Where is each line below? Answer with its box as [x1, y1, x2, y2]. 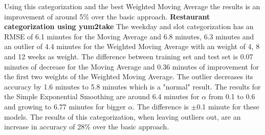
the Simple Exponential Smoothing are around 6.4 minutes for [4, 91, 200, 102]
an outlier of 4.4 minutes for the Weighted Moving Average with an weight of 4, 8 [4, 41, 260, 52]
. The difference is [132, 101, 189, 111]
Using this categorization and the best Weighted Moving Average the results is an [4, 1, 260, 11]
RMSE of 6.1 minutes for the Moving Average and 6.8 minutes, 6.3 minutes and [4, 31, 254, 41]
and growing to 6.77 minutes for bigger [4, 101, 126, 111]
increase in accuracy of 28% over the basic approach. [4, 121, 169, 132]
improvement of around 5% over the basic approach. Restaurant [4, 11, 210, 21]
